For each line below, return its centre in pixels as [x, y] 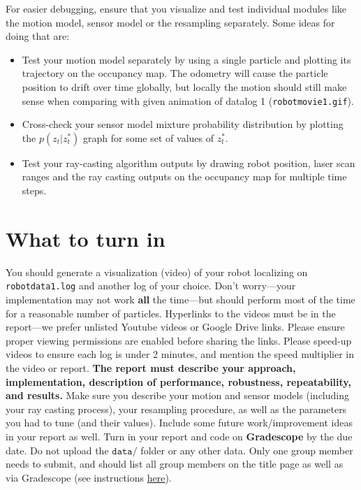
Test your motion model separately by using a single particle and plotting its [186, 59]
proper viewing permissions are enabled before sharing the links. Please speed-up [179, 340]
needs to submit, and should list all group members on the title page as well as [175, 464]
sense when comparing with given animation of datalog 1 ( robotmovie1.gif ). [188, 100]
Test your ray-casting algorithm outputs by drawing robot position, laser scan [189, 163]
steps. [34, 190]
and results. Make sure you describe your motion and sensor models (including [177, 395]
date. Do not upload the [57, 450]
